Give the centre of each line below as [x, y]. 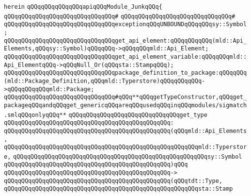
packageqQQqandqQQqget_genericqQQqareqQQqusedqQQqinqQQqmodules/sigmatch [125, 105]
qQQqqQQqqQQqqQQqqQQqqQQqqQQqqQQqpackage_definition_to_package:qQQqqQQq [125, 73]
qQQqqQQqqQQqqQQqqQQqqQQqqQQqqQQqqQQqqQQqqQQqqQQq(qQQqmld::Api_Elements [125, 131]
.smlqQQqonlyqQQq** [35, 115]
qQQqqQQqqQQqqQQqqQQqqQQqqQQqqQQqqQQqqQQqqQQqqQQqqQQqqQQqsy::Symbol [128, 156]
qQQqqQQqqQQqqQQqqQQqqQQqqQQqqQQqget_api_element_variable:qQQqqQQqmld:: [125, 57]
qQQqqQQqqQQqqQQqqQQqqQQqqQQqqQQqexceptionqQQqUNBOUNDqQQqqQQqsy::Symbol [125, 24]
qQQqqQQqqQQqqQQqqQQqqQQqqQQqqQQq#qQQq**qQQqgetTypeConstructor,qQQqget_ [125, 97]
